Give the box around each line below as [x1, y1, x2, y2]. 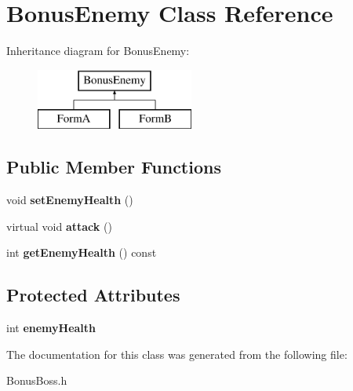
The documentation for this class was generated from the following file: [6, 345, 348, 362]
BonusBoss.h [6, 372, 67, 389]
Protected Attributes [6, 283, 180, 307]
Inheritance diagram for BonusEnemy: [6, 42, 190, 59]
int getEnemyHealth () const [6, 244, 157, 261]
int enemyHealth [6, 320, 96, 336]
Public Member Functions [6, 155, 221, 179]
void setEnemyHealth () [6, 192, 133, 208]
